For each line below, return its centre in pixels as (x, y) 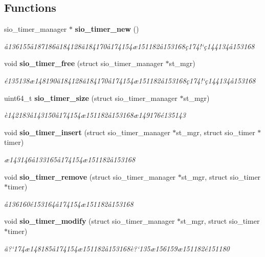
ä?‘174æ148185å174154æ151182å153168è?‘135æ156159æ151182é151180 (117, 248)
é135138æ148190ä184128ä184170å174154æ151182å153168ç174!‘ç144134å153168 (130, 80)
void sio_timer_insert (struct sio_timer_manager (87, 132)
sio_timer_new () (107, 29)
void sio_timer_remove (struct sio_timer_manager (90, 176)
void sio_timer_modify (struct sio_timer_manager (90, 221)
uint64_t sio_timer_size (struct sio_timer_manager (91, 98)
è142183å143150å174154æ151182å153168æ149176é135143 (95, 115)
